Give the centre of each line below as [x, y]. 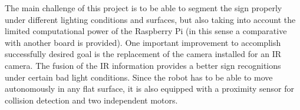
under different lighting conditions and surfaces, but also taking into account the [150, 19]
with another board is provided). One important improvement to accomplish [143, 42]
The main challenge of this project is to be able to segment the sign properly [144, 8]
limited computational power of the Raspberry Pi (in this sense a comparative [146, 31]
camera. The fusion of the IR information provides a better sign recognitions [143, 65]
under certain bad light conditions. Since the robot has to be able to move [139, 77]
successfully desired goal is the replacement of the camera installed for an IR [143, 54]
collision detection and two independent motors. [91, 100]
